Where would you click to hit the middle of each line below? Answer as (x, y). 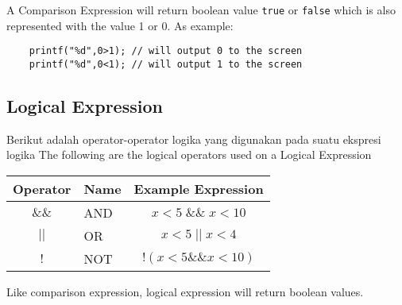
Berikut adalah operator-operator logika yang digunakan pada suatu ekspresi (194, 139)
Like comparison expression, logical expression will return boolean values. (185, 291)
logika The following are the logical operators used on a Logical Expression (189, 154)
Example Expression (199, 188)
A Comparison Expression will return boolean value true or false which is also (201, 10)
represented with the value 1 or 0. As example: (120, 25)
